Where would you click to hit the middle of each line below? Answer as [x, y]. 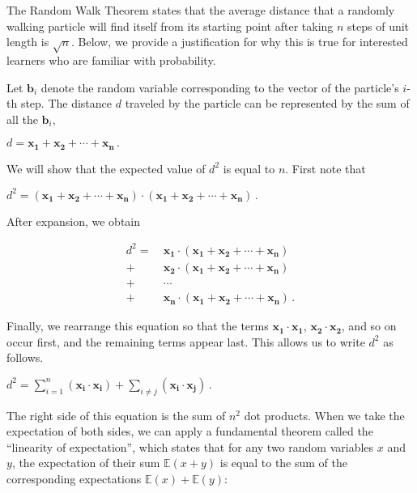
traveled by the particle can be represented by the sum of [267, 103]
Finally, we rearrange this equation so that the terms [138, 326]
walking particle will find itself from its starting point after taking [170, 25]
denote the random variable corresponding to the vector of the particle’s [220, 87]
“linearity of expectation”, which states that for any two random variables [190, 446]
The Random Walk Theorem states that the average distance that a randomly [201, 10]
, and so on [369, 326]
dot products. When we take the [324, 415]
